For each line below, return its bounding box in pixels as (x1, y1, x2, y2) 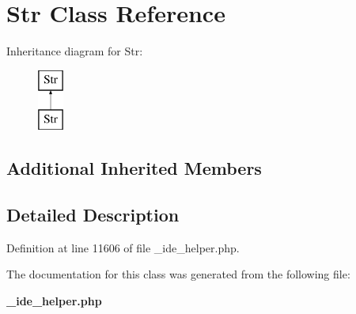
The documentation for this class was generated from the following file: (6, 266, 350, 282)
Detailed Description (6, 202, 180, 227)
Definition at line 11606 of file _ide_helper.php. (6, 239, 240, 255)
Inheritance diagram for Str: (6, 43, 143, 59)
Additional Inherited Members (6, 156, 262, 180)
